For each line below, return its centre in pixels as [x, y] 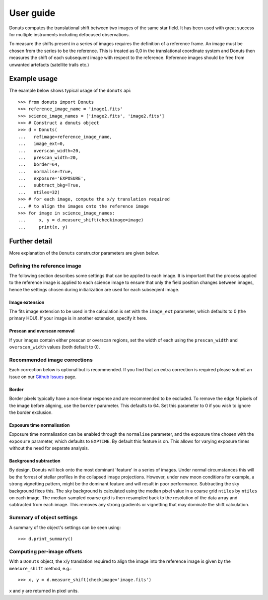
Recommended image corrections [51, 360]
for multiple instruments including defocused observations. [69, 34]
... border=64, [39, 165]
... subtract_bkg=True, [50, 185]
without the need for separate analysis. [49, 448]
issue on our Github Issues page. [43, 377]
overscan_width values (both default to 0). [55, 347]
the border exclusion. [31, 412]
